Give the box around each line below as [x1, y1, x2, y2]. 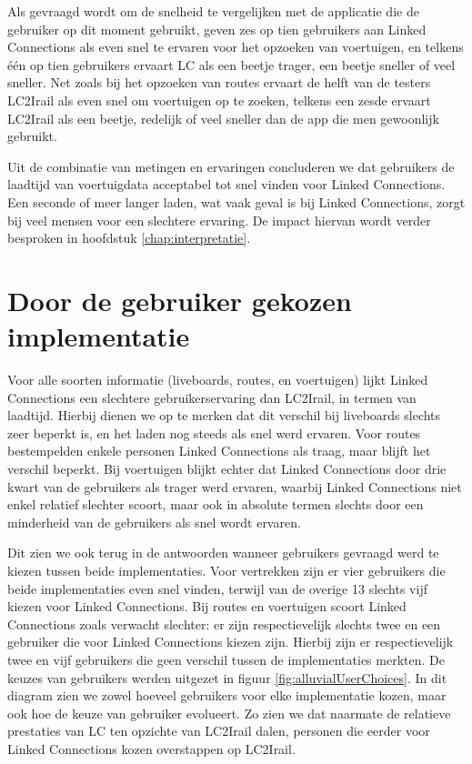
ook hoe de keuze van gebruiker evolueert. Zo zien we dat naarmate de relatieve [7, 703, 451, 722]
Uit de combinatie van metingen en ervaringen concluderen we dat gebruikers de [7, 156, 455, 176]
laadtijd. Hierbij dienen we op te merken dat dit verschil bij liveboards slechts [7, 406, 441, 425]
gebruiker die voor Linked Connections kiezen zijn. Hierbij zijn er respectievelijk [7, 632, 454, 651]
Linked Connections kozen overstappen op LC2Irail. [7, 739, 296, 758]
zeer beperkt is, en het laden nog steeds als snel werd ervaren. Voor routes [7, 423, 421, 442]
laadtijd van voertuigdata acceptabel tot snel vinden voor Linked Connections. [7, 175, 446, 194]
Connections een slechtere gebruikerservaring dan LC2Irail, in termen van [7, 387, 417, 407]
